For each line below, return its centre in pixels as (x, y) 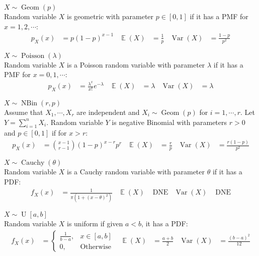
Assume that (24, 112)
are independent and (108, 112)
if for (59, 133)
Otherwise (96, 247)
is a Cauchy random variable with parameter (136, 172)
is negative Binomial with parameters (169, 122)
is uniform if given (95, 223)
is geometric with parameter (110, 16)
